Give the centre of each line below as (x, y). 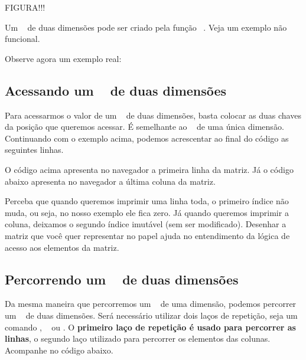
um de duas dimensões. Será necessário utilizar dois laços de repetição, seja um (151, 315)
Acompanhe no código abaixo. (59, 350)
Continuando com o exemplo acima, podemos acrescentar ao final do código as (147, 138)
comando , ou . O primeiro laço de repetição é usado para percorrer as (150, 327)
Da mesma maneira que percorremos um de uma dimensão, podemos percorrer (151, 304)
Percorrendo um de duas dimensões (122, 279)
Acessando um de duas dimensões (116, 90)
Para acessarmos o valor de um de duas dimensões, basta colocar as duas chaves (153, 115)
